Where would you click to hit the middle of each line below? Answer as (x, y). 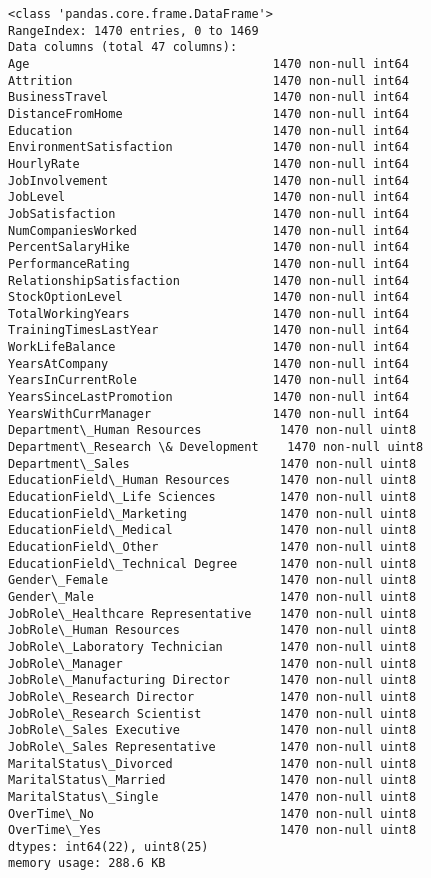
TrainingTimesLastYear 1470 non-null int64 (208, 330)
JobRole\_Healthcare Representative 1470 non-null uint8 (212, 613)
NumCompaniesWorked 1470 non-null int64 (208, 230)
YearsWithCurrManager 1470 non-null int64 (208, 413)
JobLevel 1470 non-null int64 (208, 197)
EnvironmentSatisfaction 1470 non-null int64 (208, 147)
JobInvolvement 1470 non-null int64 (208, 180)
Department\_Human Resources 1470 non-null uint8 (212, 430)
